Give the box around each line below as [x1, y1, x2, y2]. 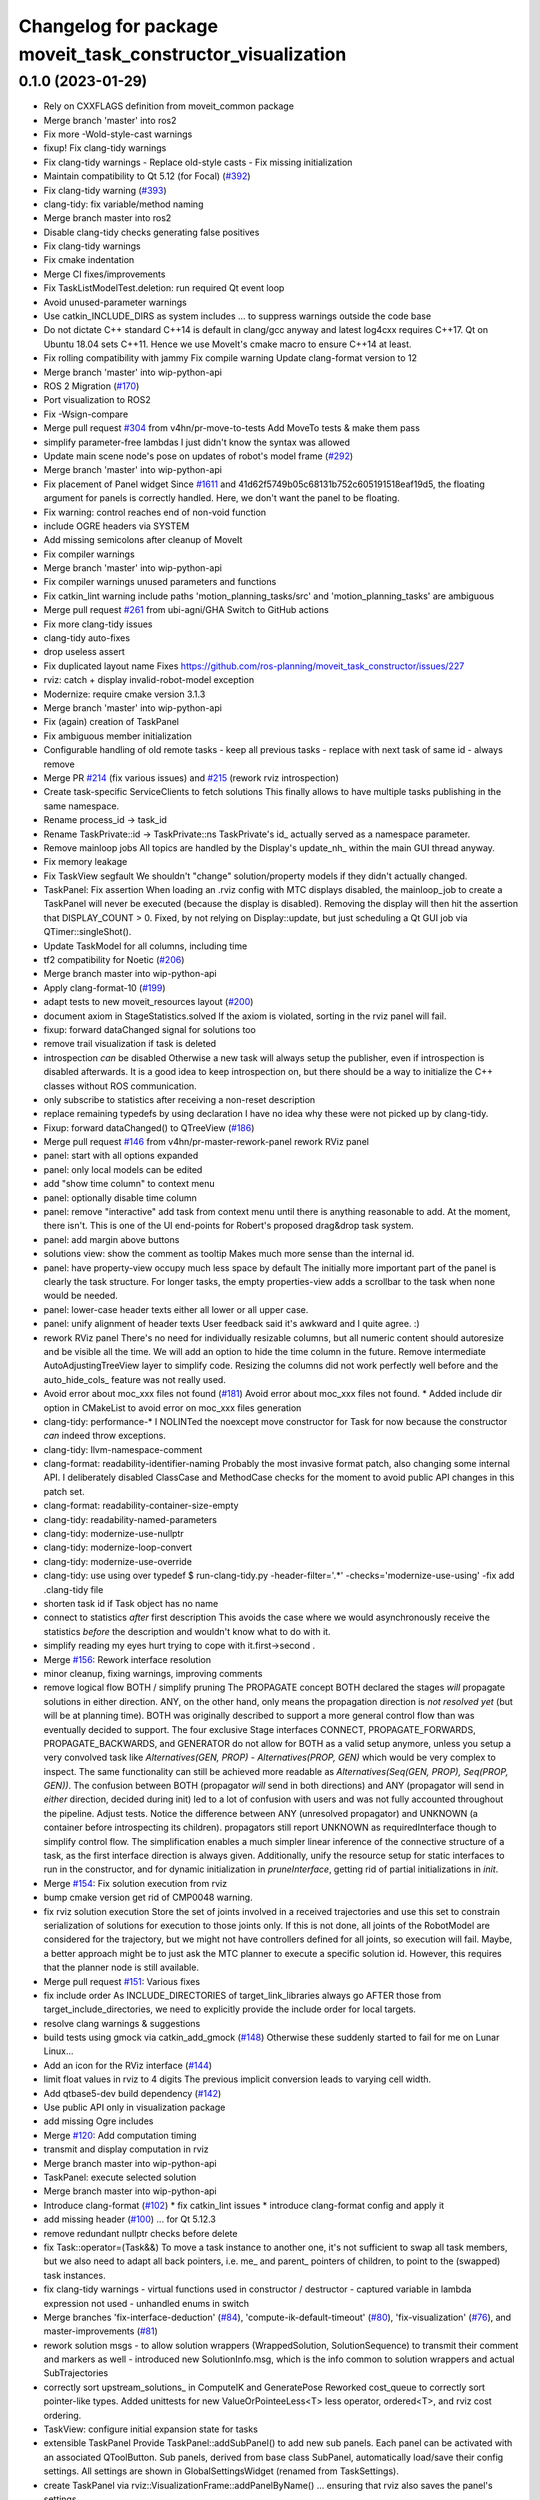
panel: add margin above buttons [43, 1233, 180, 1245]
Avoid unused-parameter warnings [43, 296, 187, 308]
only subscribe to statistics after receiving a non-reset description [43, 1093, 316, 1105]
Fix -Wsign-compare [43, 408, 129, 420]
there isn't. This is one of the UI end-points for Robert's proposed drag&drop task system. [43, 1220, 414, 1232]
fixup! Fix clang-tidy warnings [43, 142, 167, 154]
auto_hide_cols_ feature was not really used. [43, 1373, 227, 1385]
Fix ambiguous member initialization [43, 730, 192, 742]
